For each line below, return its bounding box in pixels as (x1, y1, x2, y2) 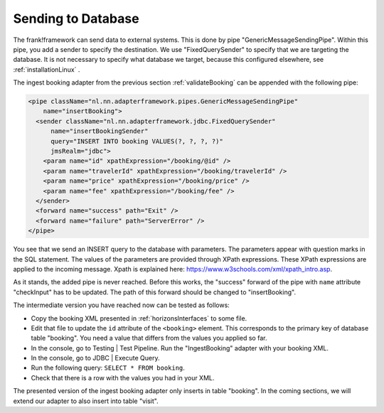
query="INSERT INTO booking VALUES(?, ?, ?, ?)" (50, 137, 223, 145)
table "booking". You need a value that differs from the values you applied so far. (31, 334, 267, 343)
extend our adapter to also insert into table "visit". (13, 397, 159, 405)
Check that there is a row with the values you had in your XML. (31, 373, 215, 382)
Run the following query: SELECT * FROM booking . (31, 363, 185, 372)
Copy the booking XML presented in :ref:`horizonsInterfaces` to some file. (31, 313, 247, 323)
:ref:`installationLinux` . (13, 65, 80, 74)
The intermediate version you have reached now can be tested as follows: (13, 301, 230, 309)
